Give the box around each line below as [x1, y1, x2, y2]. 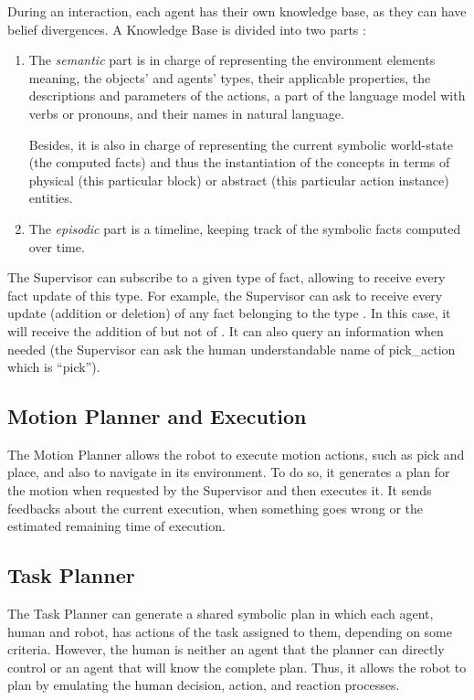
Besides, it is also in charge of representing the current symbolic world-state [28, 134, 453, 154]
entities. [28, 188, 73, 207]
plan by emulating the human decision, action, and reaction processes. [7, 675, 400, 695]
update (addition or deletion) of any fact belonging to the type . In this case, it [7, 303, 451, 323]
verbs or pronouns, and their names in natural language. [28, 103, 344, 122]
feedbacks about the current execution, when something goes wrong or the [7, 498, 423, 517]
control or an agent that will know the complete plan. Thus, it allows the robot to [7, 657, 467, 676]
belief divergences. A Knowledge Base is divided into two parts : [7, 19, 366, 38]
